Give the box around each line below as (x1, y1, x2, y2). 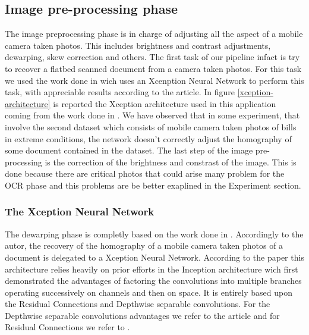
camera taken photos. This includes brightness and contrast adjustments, (5, 39, 271, 51)
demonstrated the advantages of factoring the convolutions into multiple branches (5, 274, 302, 287)
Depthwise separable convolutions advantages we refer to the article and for (5, 309, 280, 321)
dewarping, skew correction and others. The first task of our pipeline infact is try (5, 51, 300, 63)
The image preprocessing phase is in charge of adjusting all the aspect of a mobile (5, 27, 303, 40)
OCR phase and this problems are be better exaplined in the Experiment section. (5, 179, 301, 191)
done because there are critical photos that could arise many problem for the (5, 167, 285, 180)
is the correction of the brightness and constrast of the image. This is (45, 155, 297, 168)
